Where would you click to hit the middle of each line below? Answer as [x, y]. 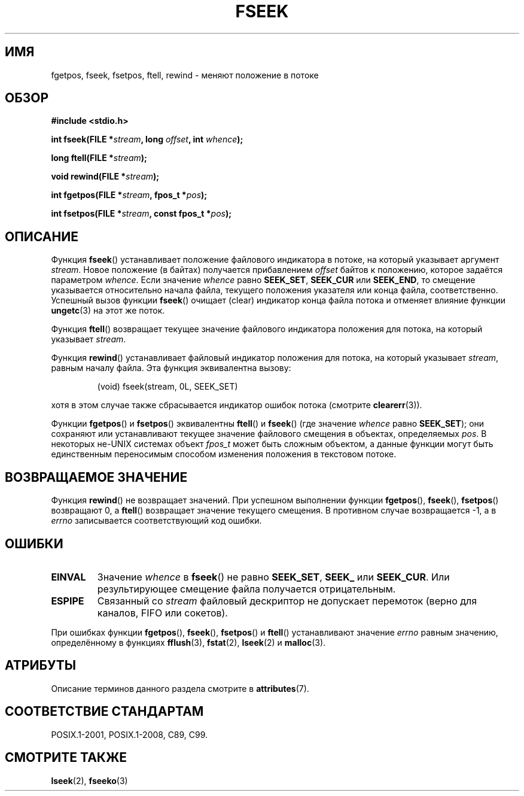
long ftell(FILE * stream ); [99, 158]
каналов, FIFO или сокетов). [162, 613]
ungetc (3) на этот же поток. [108, 311]
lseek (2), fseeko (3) [89, 780]
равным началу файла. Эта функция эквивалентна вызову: [171, 368]
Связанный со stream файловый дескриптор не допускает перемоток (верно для [287, 601]
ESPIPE [68, 601]
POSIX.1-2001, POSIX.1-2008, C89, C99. [130, 734]
